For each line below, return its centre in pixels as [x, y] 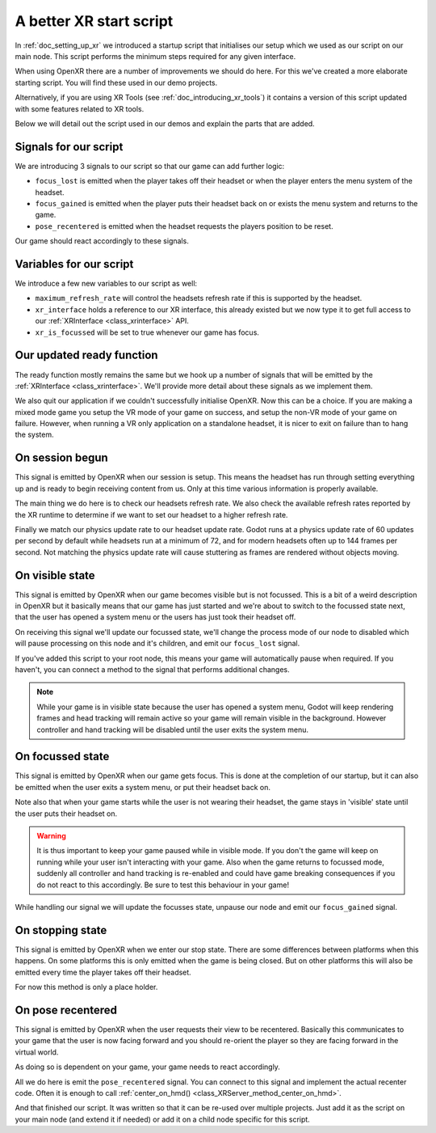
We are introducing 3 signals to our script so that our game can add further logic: [150, 166]
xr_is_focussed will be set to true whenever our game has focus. [147, 332]
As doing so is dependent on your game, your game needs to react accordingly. [147, 1067]
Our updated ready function [86, 355]
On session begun [61, 458]
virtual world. [37, 1052]
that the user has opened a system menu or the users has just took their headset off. [155, 617]
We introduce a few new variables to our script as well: [106, 284]
